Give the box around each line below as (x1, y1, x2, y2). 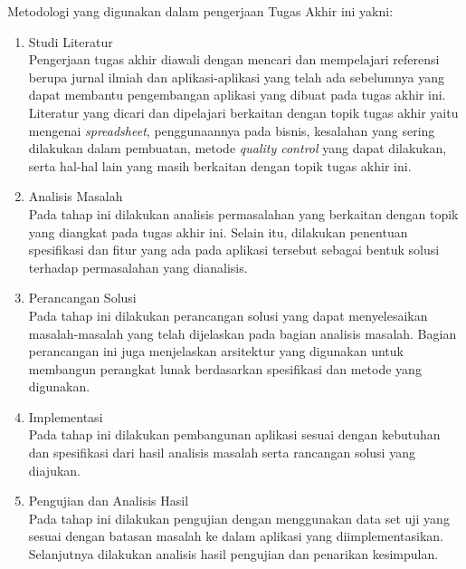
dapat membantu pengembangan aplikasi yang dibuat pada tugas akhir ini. (28, 85, 446, 104)
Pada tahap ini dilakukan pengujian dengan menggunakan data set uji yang (28, 508, 450, 527)
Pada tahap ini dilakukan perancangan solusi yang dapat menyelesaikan (28, 305, 428, 324)
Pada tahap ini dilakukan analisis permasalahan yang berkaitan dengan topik (28, 204, 459, 223)
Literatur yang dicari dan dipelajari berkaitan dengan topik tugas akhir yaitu (28, 102, 459, 121)
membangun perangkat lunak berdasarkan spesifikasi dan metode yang (28, 359, 422, 378)
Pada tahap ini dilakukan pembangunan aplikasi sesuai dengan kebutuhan (28, 425, 441, 444)
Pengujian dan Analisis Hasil (28, 491, 189, 510)
